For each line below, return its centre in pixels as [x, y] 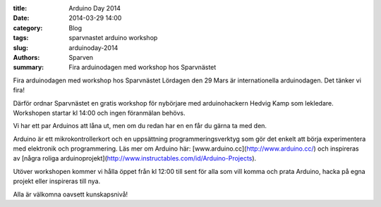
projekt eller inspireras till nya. [57, 181]
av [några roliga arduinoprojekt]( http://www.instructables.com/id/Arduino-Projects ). [135, 158]
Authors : [26, 57]
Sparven [81, 57]
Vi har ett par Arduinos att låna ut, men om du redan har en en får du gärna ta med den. [140, 126]
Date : [21, 18]
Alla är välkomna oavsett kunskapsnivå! [71, 194]
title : [20, 8]
